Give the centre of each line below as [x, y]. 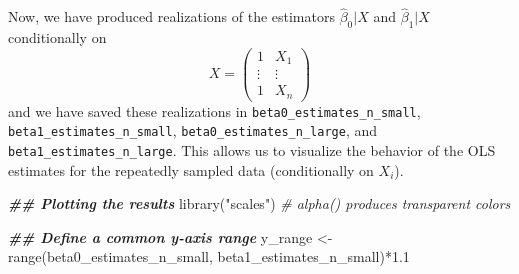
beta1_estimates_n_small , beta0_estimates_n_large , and [192, 130]
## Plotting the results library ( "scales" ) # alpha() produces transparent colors [259, 203]
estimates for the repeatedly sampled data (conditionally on [191, 169]
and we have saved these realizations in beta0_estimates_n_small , [214, 110]
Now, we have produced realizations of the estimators [171, 16]
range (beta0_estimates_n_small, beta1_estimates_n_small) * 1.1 [209, 256]
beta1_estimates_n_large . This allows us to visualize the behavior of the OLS [252, 149]
